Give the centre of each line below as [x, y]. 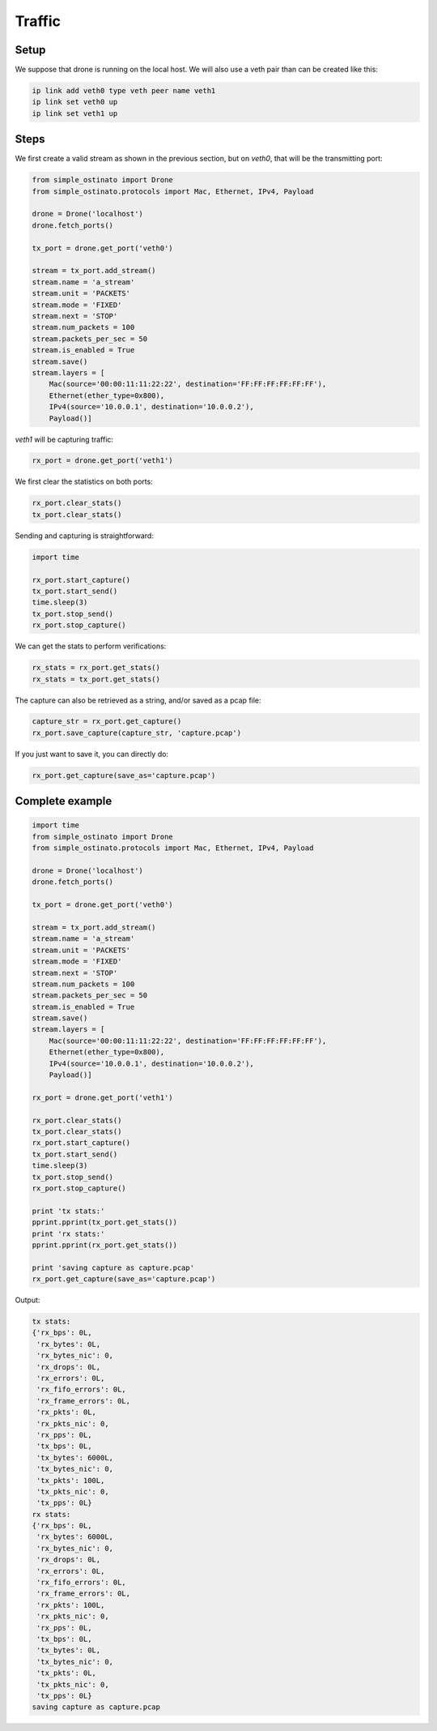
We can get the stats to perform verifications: [91, 646]
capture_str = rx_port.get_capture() [107, 722]
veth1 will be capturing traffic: [64, 439]
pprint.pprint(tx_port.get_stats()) [105, 1222]
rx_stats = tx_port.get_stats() [96, 679]
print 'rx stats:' [68, 1233]
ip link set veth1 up [75, 113]
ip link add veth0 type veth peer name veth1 [124, 91]
